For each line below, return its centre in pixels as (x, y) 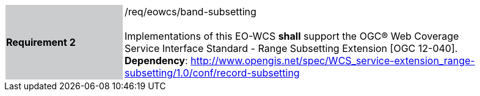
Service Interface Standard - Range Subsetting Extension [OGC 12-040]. (291, 48)
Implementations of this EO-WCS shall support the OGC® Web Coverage (292, 36)
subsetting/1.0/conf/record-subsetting (212, 73)
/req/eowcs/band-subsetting (191, 12)
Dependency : (156, 61)
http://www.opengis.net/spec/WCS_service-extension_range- (333, 61)
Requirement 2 (41, 42)
